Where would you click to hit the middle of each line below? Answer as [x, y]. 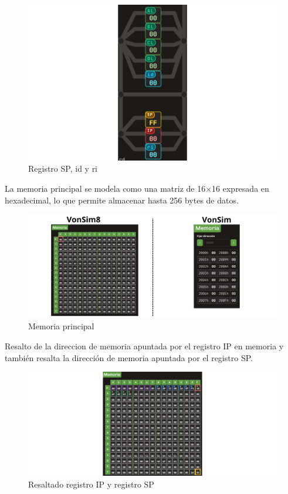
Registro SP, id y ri [63, 168]
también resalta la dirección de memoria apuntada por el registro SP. [129, 357]
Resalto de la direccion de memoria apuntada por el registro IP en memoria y [144, 346]
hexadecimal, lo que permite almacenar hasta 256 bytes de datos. [122, 200]
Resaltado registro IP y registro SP [91, 484]
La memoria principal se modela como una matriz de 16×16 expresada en [137, 188]
